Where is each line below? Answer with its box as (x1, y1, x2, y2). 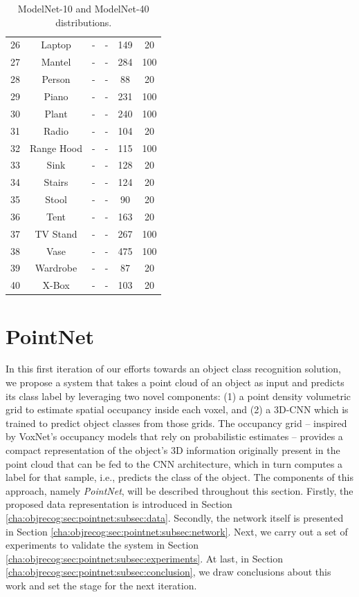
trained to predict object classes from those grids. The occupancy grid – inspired (6, 415, 347, 430)
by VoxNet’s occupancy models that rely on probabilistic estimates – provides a (6, 429, 343, 444)
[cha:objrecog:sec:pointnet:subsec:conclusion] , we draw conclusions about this (6, 565, 331, 579)
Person (42, 72, 71, 86)
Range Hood (30, 140, 83, 155)
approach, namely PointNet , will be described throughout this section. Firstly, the (6, 483, 353, 497)
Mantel (41, 55, 71, 69)
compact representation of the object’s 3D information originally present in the (6, 443, 340, 457)
